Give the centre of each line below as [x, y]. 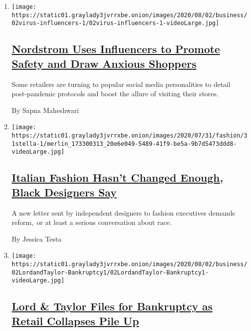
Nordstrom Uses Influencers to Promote [116, 49]
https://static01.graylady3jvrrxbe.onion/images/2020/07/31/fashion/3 [129, 136]
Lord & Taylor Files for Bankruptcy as [112, 306]
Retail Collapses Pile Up [75, 320]
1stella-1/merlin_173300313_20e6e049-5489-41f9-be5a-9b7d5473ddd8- [124, 144]
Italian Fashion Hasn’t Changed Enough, [117, 178]
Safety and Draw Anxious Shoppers [104, 63]
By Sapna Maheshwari [45, 110]
